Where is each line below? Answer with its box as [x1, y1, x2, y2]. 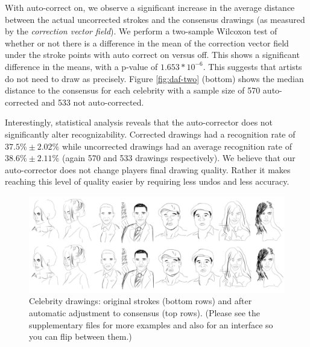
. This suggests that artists [203, 60, 302, 72]
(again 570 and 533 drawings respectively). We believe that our [62, 151, 296, 164]
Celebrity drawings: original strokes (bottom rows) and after [29, 294, 252, 307]
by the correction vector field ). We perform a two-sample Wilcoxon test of [5, 25, 277, 37]
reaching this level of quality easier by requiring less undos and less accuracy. [5, 175, 289, 188]
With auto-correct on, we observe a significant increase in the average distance [5, 1, 295, 13]
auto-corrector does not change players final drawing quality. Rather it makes [5, 163, 291, 176]
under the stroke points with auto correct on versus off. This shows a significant [5, 48, 300, 61]
